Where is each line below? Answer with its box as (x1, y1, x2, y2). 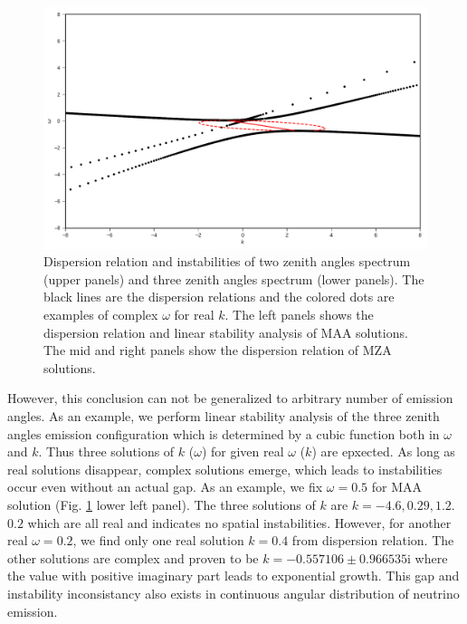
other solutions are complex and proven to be (7, 548, 259, 567)
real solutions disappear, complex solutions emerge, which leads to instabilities (7, 459, 443, 478)
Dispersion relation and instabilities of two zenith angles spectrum (43, 252, 411, 271)
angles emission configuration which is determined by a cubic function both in (7, 424, 440, 443)
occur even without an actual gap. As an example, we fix (7, 477, 323, 496)
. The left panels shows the (224, 305, 374, 324)
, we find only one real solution (72, 531, 244, 550)
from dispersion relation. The (291, 531, 454, 550)
